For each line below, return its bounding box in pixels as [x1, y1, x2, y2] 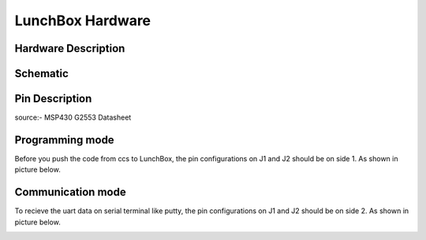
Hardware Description [14, 42, 125, 55]
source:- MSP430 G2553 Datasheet [14, 113, 132, 122]
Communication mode [14, 186, 126, 199]
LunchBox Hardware [14, 12, 151, 29]
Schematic [14, 67, 69, 80]
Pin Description [14, 92, 92, 105]
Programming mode [14, 133, 114, 146]
